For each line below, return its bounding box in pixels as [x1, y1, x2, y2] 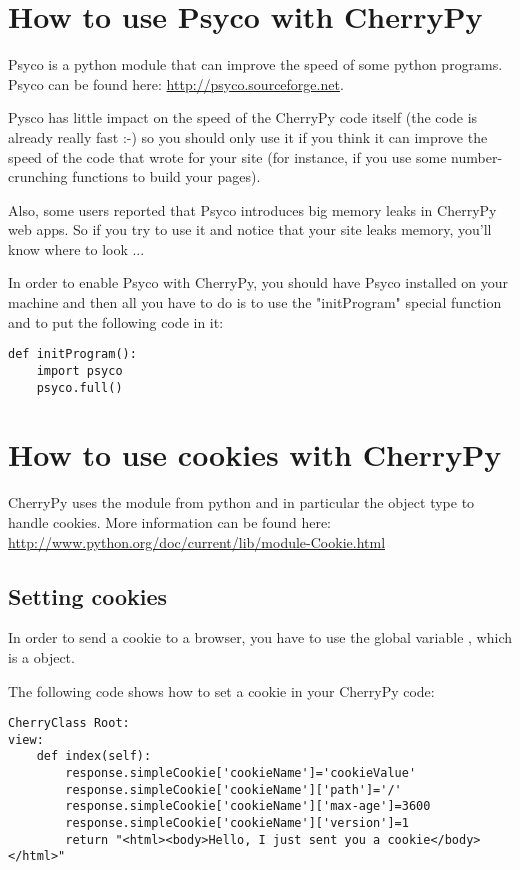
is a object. [8, 646, 75, 667]
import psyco [36, 363, 123, 378]
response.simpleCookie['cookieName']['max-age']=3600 [65, 799, 431, 814]
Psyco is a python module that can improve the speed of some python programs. [8, 54, 503, 75]
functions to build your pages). [72, 166, 261, 187]
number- [451, 146, 503, 167]
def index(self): [36, 749, 152, 764]
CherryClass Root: [8, 716, 130, 731]
